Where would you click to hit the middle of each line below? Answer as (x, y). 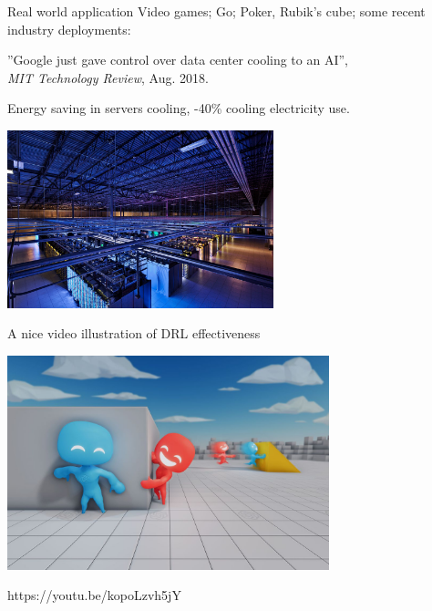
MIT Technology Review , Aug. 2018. (108, 77)
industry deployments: (69, 29)
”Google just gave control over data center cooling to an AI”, (178, 60)
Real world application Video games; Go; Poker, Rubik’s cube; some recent (216, 11)
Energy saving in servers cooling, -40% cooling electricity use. (179, 108)
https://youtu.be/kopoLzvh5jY (94, 595)
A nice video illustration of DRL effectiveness (134, 333)
